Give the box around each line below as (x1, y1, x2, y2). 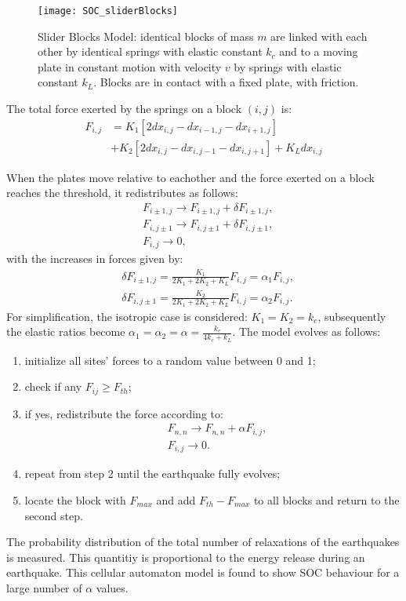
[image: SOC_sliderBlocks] (38, 5, 178, 16)
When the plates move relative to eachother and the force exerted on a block (6, 169, 375, 185)
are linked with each (270, 27, 368, 44)
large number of (6, 579, 82, 596)
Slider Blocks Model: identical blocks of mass (38, 27, 254, 44)
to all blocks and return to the (253, 491, 400, 508)
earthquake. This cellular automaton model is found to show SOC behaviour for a (6, 564, 400, 581)
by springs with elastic (234, 58, 342, 75)
